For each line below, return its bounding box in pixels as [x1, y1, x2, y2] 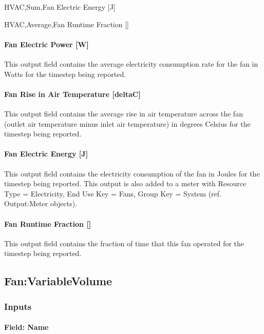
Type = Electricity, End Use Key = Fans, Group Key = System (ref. [4, 188, 221, 199]
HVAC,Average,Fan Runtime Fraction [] [4, 18, 129, 29]
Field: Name [4, 322, 49, 332]
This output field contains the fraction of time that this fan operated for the [4, 238, 244, 248]
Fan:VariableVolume [4, 273, 112, 289]
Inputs [4, 300, 32, 312]
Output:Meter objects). [4, 198, 78, 209]
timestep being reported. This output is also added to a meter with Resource [4, 178, 247, 189]
